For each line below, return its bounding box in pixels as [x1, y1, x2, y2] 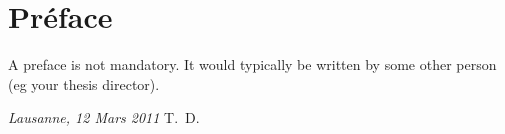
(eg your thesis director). [8, 73, 160, 94]
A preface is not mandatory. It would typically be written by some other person [8, 54, 497, 75]
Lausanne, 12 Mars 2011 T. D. [8, 107, 200, 128]
